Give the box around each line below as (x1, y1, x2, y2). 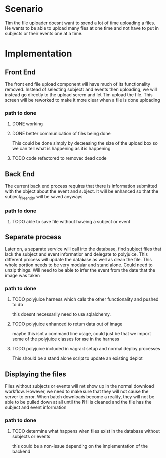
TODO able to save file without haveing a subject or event (12, 219, 131, 225)
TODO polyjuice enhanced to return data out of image (12, 321, 123, 327)
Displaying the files (5, 370, 66, 378)
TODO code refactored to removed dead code (12, 155, 107, 161)
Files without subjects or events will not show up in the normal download (5, 383, 154, 389)
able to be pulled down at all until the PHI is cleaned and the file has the (5, 399, 152, 405)
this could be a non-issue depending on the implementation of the (12, 443, 148, 449)
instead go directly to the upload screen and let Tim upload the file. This (5, 91, 153, 98)
